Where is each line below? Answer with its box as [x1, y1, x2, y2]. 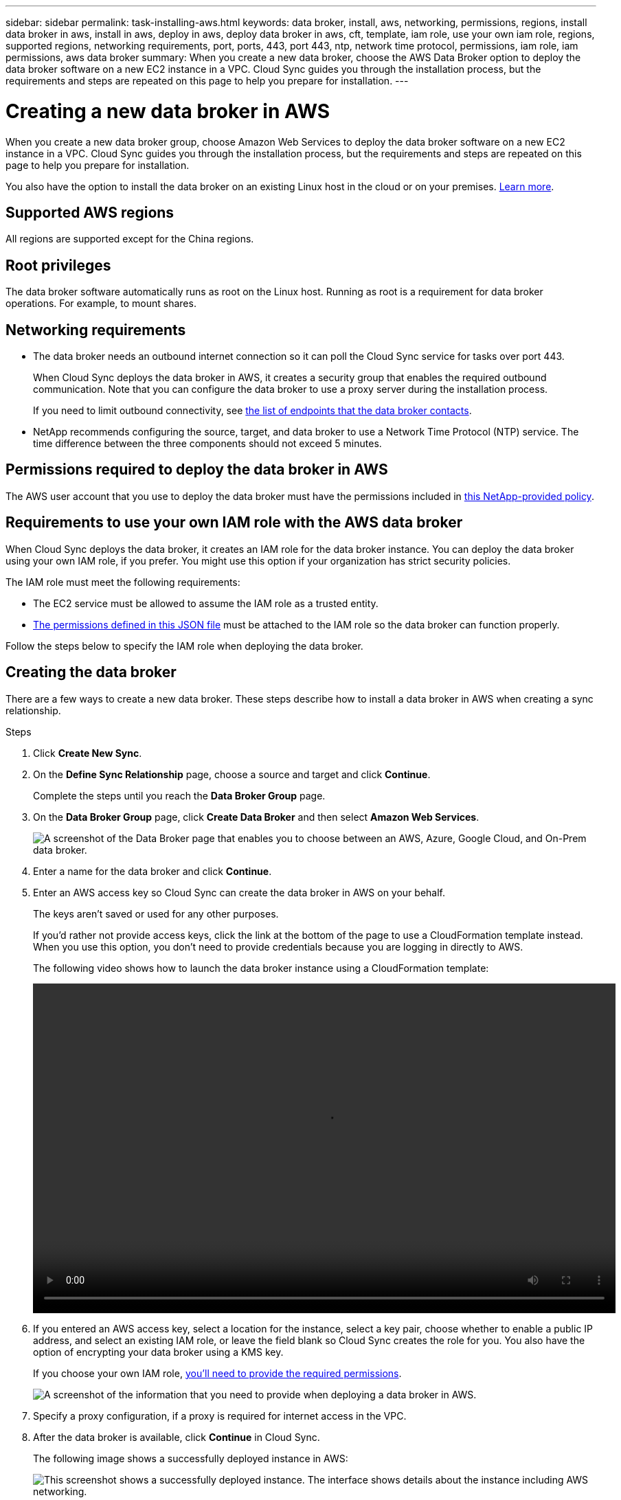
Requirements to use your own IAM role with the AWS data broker [5, 514, 463, 532]
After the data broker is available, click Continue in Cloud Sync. [33, 1431, 320, 1443]
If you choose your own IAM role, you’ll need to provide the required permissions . [33, 1367, 402, 1379]
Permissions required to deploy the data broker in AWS [5, 461, 388, 479]
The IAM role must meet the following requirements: [5, 576, 240, 588]
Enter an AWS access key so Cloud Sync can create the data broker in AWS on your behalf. [33, 886, 446, 898]
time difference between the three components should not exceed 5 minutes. [33, 437, 382, 450]
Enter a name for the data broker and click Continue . [33, 865, 272, 877]
